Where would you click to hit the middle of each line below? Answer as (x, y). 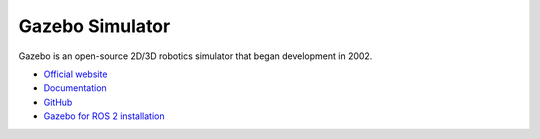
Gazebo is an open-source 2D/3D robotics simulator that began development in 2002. (195, 56)
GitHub (58, 102)
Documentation (75, 88)
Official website (75, 74)
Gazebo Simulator (94, 26)
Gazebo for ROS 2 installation (104, 116)
